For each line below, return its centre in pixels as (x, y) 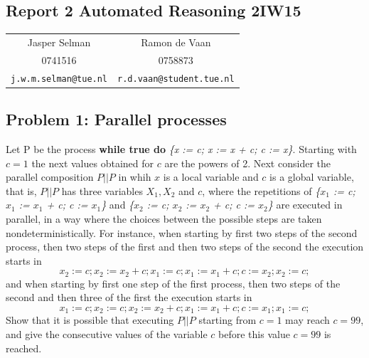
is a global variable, (312, 177)
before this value (254, 334)
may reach (307, 320)
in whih (135, 177)
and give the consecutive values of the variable (107, 334)
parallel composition (50, 177)
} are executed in (305, 205)
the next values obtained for (93, 163)
